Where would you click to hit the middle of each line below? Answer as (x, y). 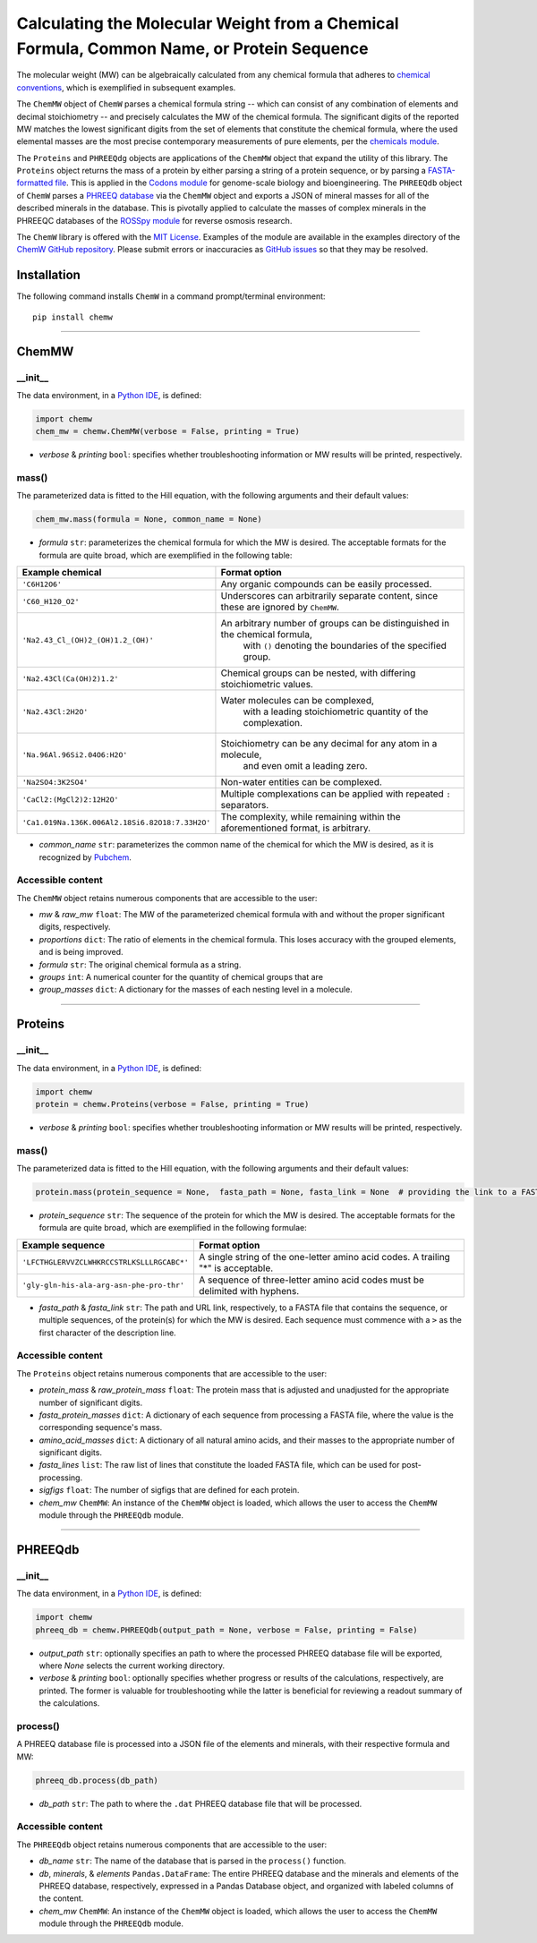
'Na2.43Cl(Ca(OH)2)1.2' (70, 679)
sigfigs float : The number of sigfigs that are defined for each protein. (169, 1490)
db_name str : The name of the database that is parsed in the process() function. (192, 1861)
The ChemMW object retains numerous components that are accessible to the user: (167, 898)
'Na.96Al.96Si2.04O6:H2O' (75, 755)
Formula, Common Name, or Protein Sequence (192, 48)
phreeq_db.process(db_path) (97, 1780)
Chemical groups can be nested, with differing (318, 673)
